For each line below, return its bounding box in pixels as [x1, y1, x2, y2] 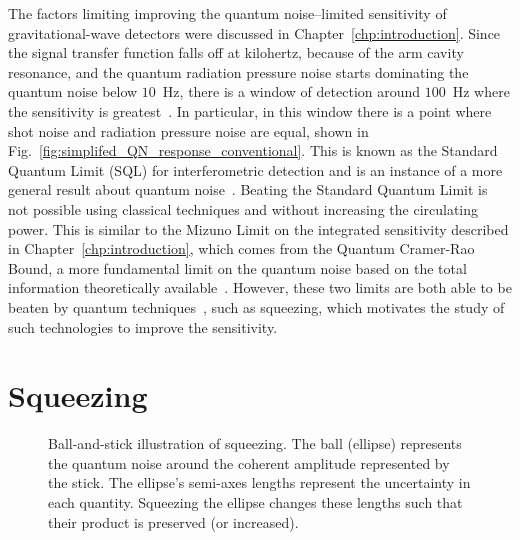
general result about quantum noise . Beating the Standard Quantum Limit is [8, 179, 488, 200]
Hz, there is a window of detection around [162, 81, 421, 102]
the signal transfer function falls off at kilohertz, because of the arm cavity [8, 42, 464, 63]
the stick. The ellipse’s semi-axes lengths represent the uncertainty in [48, 472, 471, 493]
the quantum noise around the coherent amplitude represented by [48, 452, 450, 473]
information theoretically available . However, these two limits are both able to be [8, 277, 512, 298]
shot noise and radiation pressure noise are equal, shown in [8, 120, 369, 141]
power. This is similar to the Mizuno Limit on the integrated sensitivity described [8, 218, 509, 239]
